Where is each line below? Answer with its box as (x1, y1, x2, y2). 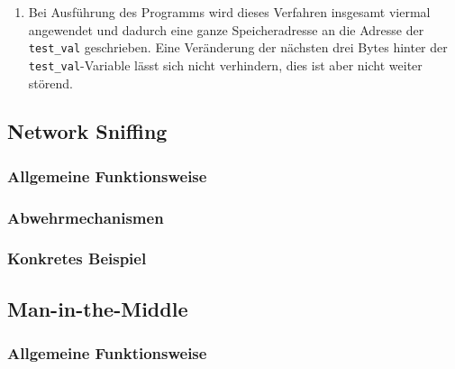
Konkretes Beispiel (7, 247, 147, 270)
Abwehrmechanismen (7, 206, 164, 228)
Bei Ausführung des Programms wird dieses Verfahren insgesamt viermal (28, 3, 431, 21)
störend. (28, 73, 73, 92)
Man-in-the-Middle (7, 294, 188, 322)
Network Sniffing (7, 117, 168, 145)
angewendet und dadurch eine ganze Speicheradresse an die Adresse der (28, 20, 424, 39)
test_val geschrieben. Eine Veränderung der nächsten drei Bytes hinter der (28, 38, 448, 57)
